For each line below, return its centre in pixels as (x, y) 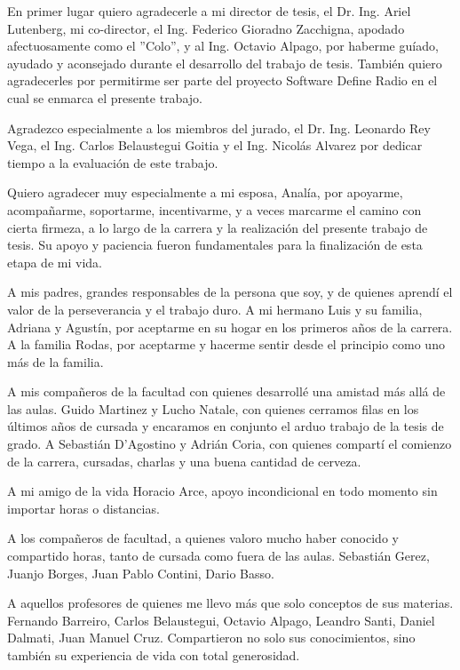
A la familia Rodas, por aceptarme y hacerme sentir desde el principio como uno (226, 344)
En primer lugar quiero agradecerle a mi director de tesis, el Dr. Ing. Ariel (209, 11)
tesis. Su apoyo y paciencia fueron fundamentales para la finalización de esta (215, 245)
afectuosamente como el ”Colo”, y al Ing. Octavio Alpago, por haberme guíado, (223, 46)
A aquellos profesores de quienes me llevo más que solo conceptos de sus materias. (230, 603)
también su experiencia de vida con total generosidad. (154, 655)
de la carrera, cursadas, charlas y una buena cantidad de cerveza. (184, 461)
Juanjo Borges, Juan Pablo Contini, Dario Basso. (141, 573)
